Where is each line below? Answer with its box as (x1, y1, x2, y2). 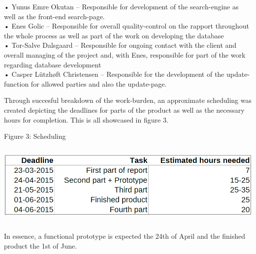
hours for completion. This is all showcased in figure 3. (4, 114, 168, 125)
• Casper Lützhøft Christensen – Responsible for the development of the (4, 69, 224, 79)
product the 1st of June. (4, 241, 77, 251)
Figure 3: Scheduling (4, 131, 66, 141)
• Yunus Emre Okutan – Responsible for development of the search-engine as (4, 1, 239, 11)
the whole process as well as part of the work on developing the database (4, 30, 224, 40)
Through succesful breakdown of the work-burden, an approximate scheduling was (4, 95, 252, 105)
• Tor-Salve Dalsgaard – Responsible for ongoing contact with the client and (4, 40, 237, 50)
